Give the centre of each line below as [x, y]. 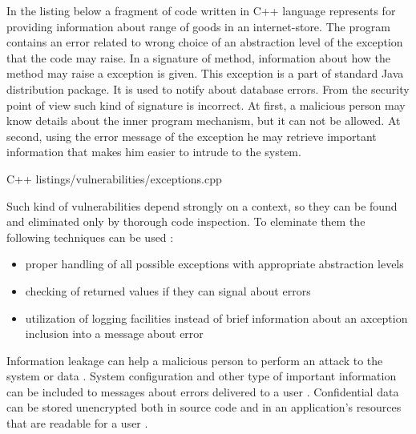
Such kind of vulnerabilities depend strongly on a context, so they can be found [202, 205]
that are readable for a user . [77, 423]
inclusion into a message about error [114, 334]
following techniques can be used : [90, 237]
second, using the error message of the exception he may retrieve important [192, 136]
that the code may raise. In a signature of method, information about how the [199, 57]
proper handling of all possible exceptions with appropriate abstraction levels [214, 264]
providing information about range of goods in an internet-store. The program [198, 26]
